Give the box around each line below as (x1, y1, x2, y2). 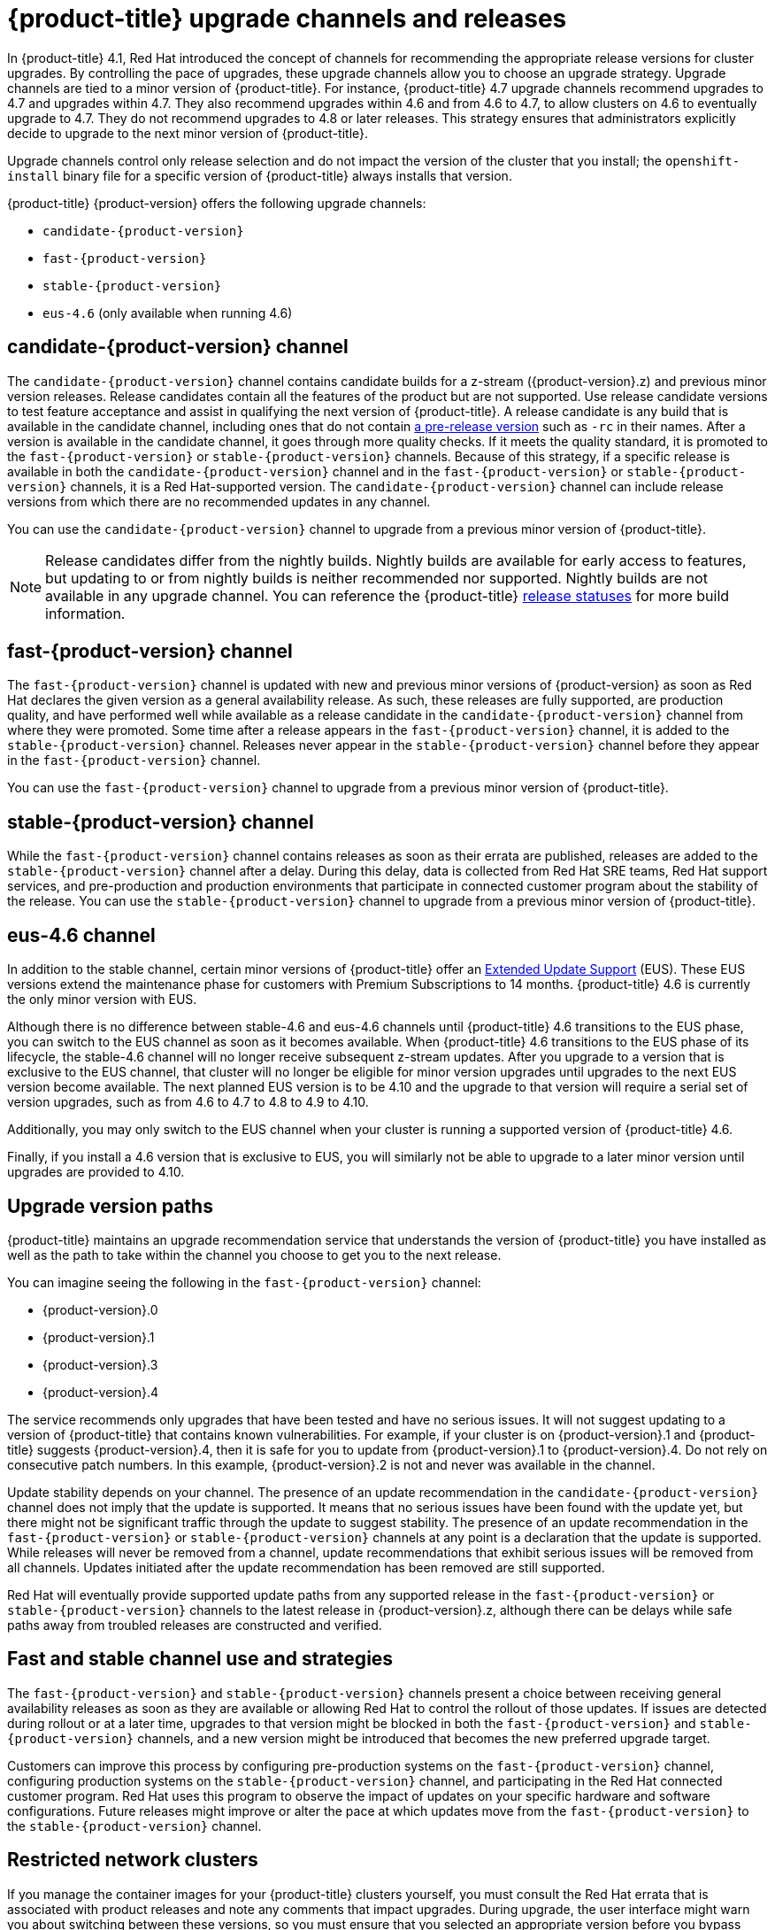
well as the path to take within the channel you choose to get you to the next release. (7, 1247, 502, 1262)
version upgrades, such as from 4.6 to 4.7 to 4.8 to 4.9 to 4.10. (7, 1094, 369, 1110)
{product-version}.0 (42, 1301, 158, 1317)
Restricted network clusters (7, 1849, 258, 1872)
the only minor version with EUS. (7, 992, 197, 1007)
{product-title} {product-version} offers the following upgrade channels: (7, 195, 426, 211)
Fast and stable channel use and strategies (7, 1648, 394, 1671)
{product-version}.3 (42, 1356, 158, 1372)
